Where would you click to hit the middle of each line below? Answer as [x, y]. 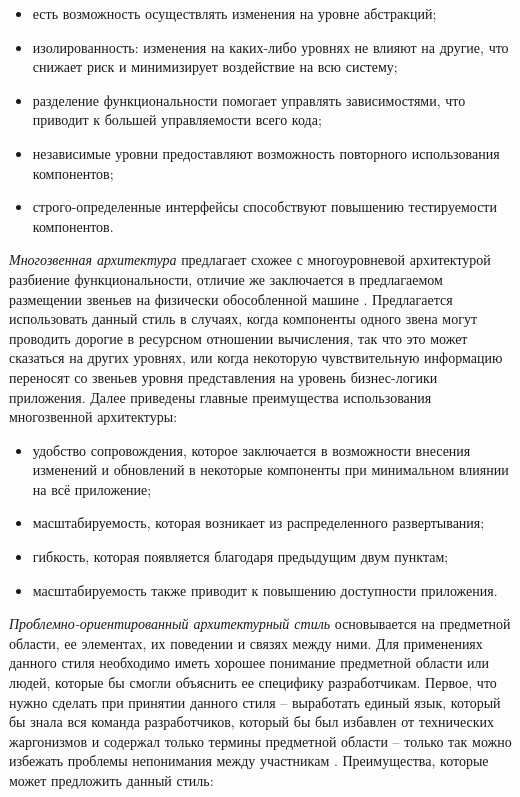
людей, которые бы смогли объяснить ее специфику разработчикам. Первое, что [253, 682]
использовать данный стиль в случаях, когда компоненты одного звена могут [243, 318]
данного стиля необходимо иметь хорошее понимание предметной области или [249, 662]
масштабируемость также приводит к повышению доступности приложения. [265, 589]
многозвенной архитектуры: [93, 416]
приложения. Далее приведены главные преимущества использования [220, 396]
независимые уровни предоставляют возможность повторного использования [266, 152]
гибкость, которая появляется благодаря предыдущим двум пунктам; [240, 556]
